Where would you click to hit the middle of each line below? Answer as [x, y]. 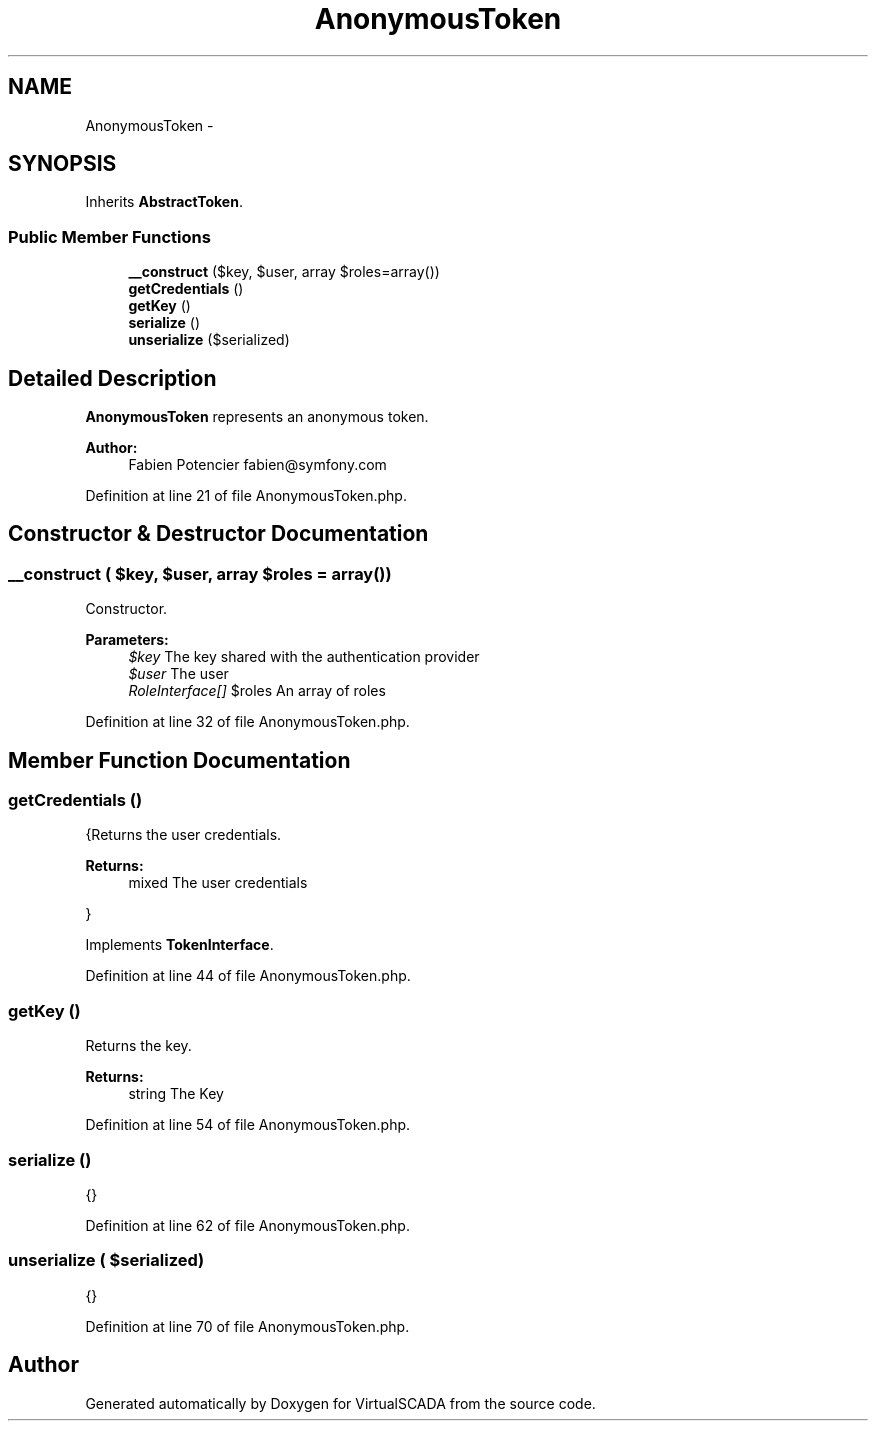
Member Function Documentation [179, 760]
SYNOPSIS [62, 164]
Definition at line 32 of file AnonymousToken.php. [247, 722]
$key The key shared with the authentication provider [304, 657]
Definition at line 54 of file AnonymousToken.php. [248, 1125]
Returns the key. [138, 1046]
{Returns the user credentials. [183, 835]
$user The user [178, 674]
